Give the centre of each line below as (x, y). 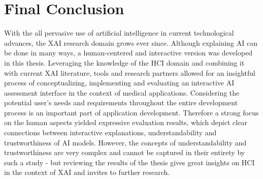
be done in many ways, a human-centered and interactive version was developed (128, 53)
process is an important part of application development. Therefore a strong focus (131, 112)
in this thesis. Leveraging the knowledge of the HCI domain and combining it (124, 62)
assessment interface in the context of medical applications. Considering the (122, 92)
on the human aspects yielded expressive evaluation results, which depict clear (126, 122)
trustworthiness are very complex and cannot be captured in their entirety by (125, 152)
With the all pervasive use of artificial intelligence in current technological (119, 33)
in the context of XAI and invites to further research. (87, 172)
